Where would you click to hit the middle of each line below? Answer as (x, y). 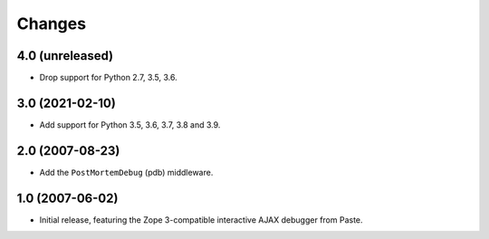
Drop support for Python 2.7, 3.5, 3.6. (108, 78)
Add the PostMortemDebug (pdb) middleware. (126, 172)
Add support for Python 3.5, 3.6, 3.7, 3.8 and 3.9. (130, 124)
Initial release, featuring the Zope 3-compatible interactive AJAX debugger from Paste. (201, 220)
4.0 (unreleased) (65, 56)
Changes (51, 24)
